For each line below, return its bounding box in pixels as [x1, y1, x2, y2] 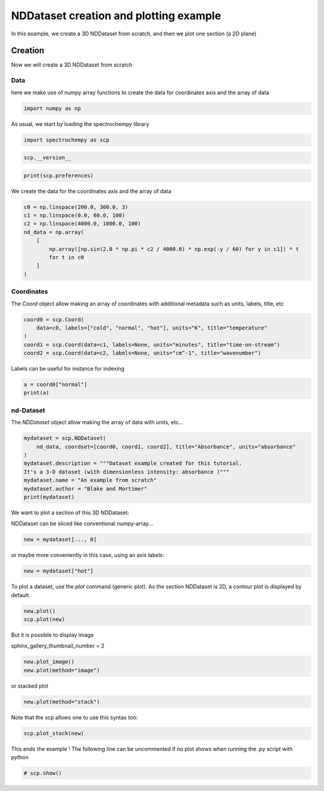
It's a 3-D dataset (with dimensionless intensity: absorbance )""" [23, 468, 230, 475]
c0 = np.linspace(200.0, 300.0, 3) [23, 203, 128, 210]
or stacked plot [11, 682, 49, 690]
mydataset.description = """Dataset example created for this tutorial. [23, 460, 242, 467]
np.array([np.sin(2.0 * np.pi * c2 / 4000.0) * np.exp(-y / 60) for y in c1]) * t [49, 245, 299, 252]
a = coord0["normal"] [23, 381, 88, 388]
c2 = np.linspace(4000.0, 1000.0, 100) [23, 220, 141, 227]
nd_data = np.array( [23, 229, 84, 235]
